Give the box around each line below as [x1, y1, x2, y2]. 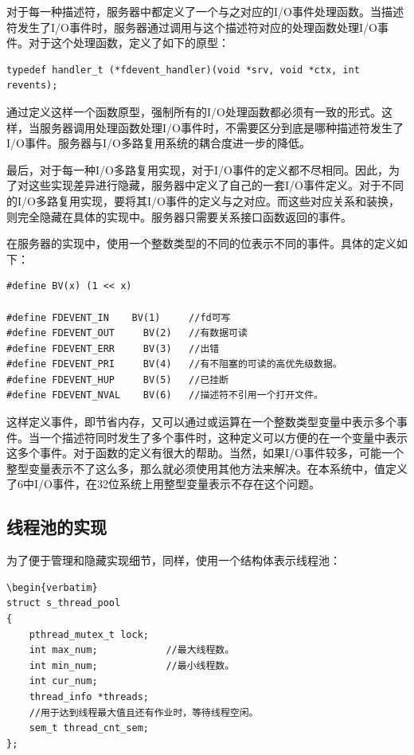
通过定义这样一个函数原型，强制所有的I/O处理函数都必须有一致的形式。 [6, 103, 381, 119]
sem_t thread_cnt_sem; [29, 722, 149, 734]
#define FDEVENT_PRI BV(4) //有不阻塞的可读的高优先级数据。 [6, 358, 342, 370]
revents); [6, 80, 58, 92]
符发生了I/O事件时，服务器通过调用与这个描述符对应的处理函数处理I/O [6, 18, 377, 35]
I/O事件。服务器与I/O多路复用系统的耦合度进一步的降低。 [6, 135, 310, 151]
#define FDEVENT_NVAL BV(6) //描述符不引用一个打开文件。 [6, 389, 323, 401]
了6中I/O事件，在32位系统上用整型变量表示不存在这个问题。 [6, 475, 320, 492]
